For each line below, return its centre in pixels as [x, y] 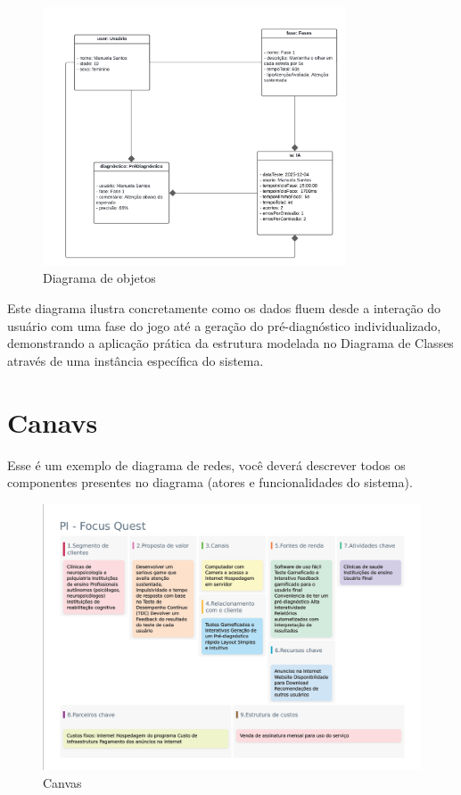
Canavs [53, 422]
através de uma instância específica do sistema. [136, 360]
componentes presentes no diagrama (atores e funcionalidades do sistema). [210, 482]
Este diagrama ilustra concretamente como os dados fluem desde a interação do [224, 308]
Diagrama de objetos [99, 278]
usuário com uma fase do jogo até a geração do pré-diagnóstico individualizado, [224, 325]
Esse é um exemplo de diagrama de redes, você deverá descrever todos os [206, 464]
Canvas [62, 782]
